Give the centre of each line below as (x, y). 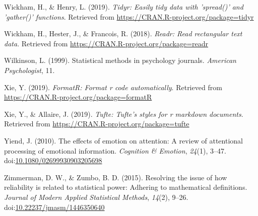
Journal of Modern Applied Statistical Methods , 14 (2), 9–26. (96, 197)
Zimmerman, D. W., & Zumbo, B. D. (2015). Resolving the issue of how (116, 177)
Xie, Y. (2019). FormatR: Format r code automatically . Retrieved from (113, 87)
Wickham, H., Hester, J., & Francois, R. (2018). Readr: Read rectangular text (123, 33)
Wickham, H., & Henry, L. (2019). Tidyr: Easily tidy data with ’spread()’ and (124, 7)
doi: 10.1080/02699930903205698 (53, 160)
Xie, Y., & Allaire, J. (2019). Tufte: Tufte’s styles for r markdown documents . (124, 114)
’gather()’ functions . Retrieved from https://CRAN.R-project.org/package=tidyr (129, 16)
